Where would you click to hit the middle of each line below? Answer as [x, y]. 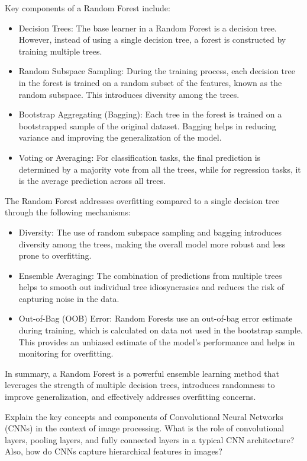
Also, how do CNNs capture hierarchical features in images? [114, 451]
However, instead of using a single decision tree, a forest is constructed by [152, 39]
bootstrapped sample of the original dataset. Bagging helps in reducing [147, 125]
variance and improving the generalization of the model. [120, 137]
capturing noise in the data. [69, 298]
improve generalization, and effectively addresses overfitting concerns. [130, 397]
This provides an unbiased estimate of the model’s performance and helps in [157, 341]
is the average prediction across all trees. [92, 181]
